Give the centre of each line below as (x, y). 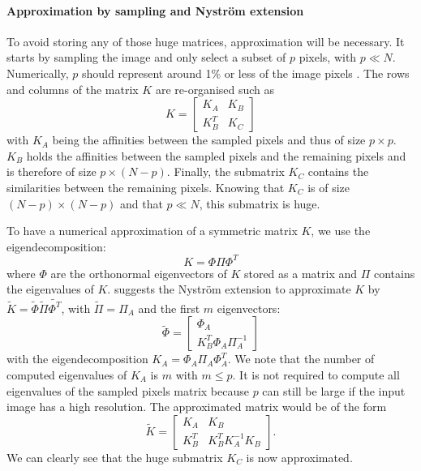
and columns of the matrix (73, 89)
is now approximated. (299, 457)
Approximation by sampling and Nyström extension (155, 10)
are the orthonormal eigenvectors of (139, 273)
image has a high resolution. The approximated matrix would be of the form (197, 407)
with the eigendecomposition (77, 359)
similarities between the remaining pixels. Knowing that (146, 187)
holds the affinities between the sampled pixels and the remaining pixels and (216, 155)
